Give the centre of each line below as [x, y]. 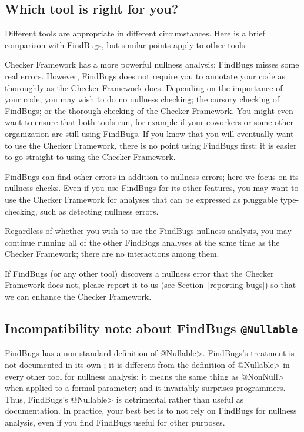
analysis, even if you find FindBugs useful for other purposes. [115, 422]
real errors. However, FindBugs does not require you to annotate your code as [145, 76]
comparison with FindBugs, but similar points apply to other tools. [126, 44]
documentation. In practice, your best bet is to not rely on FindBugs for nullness [151, 411]
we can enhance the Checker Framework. [78, 297]
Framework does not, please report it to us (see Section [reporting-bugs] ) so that [151, 285]
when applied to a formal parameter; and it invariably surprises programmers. [145, 388]
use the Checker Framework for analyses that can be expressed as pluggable [141, 199]
